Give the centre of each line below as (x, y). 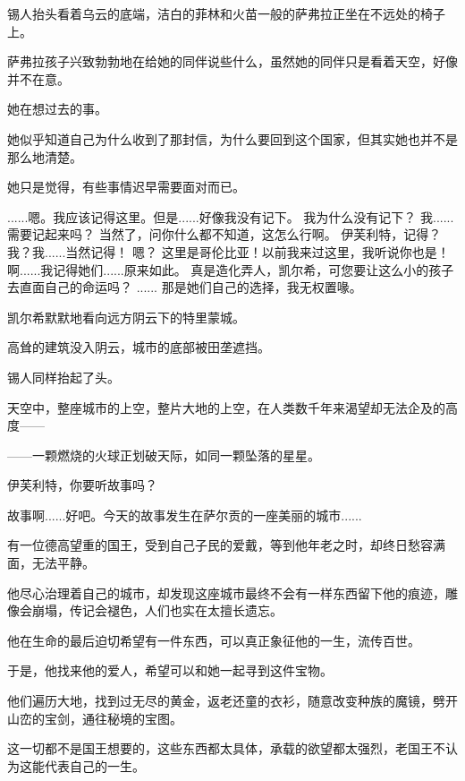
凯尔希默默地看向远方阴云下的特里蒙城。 (126, 317)
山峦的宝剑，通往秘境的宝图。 (95, 718)
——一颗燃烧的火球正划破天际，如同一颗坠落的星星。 (164, 455)
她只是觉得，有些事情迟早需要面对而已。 (126, 187)
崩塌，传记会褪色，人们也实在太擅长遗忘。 (157, 610)
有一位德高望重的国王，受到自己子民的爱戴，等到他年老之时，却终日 (207, 545)
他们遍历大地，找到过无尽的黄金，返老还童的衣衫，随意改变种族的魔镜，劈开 (232, 701)
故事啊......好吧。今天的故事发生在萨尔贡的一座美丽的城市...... (185, 515)
